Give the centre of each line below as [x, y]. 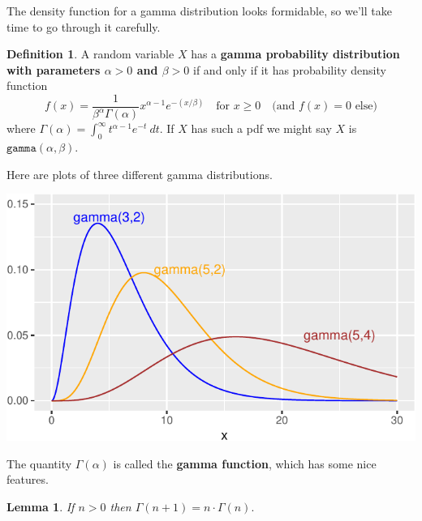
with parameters [54, 69]
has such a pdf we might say [261, 128]
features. [28, 479]
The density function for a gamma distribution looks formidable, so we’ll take [199, 11]
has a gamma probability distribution [295, 54]
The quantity [39, 463]
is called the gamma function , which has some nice [245, 463]
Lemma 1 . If [41, 506]
